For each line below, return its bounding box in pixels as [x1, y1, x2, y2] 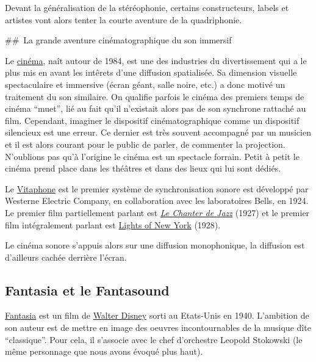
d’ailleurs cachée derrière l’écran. [5, 250, 127, 263]
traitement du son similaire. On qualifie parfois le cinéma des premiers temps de [5, 90, 304, 103]
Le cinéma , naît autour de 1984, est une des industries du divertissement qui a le [5, 54, 307, 67]
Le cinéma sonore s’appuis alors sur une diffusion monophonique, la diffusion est [5, 239, 305, 252]
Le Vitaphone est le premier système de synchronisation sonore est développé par [5, 182, 309, 195]
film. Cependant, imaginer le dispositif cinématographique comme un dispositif [5, 114, 300, 126]
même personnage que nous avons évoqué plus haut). [5, 345, 203, 358]
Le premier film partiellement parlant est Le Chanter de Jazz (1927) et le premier [5, 206, 310, 219]
